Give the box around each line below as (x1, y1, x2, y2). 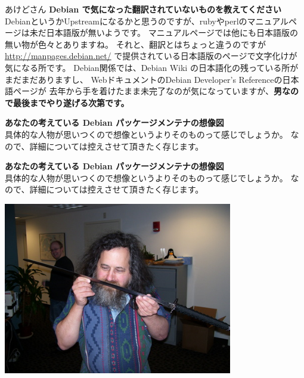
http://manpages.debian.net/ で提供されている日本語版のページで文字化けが (5, 49, 297, 62)
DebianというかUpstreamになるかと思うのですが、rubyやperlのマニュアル (5, 14, 289, 27)
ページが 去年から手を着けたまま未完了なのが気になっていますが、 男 (13, 85, 282, 97)
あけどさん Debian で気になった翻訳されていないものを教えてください (5, 3, 281, 15)
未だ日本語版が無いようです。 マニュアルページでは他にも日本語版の (29, 26, 298, 39)
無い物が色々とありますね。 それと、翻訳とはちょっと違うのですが (5, 38, 266, 50)
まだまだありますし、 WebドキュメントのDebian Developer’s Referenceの (5, 73, 283, 85)
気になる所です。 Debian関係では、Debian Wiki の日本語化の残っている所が (5, 61, 299, 73)
